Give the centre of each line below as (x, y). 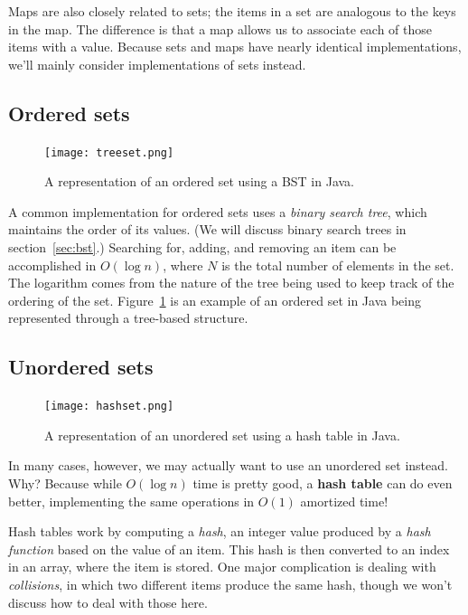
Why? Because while (65, 483)
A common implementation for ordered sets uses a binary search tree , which (218, 211)
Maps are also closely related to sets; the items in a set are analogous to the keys (232, 11)
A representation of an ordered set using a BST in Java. (199, 181)
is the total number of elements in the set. (338, 265)
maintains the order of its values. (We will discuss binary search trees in (207, 229)
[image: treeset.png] (109, 152)
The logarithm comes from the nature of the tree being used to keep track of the (231, 283)
